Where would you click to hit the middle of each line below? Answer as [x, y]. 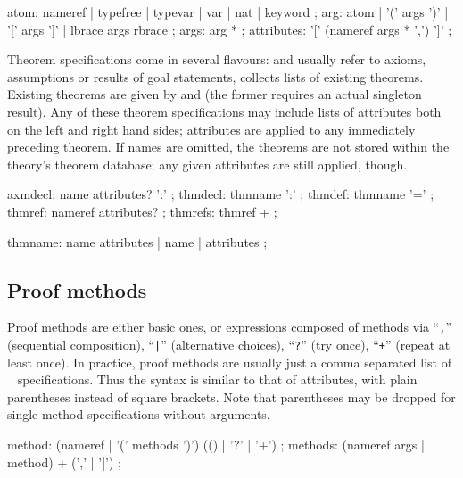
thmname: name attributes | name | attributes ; [137, 241]
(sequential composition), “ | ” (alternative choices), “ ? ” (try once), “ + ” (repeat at [229, 344]
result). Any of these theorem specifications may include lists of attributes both [224, 111]
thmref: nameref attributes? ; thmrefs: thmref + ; [142, 211]
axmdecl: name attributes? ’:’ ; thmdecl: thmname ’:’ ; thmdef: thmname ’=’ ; [221, 194]
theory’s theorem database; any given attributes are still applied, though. [207, 164]
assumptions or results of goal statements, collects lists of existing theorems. [215, 76]
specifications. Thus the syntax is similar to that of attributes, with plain [217, 379]
